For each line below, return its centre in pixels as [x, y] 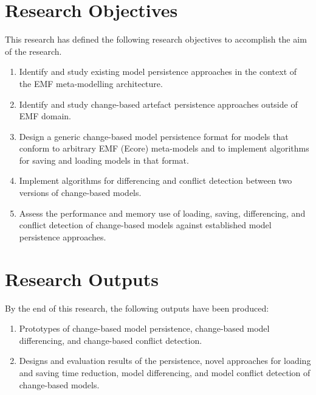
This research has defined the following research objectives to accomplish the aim [156, 39]
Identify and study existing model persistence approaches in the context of [158, 72]
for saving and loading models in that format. [104, 160]
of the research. [33, 51]
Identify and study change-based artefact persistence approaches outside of [158, 104]
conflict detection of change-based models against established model [145, 225]
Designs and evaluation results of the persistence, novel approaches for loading [165, 361]
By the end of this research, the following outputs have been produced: [137, 308]
